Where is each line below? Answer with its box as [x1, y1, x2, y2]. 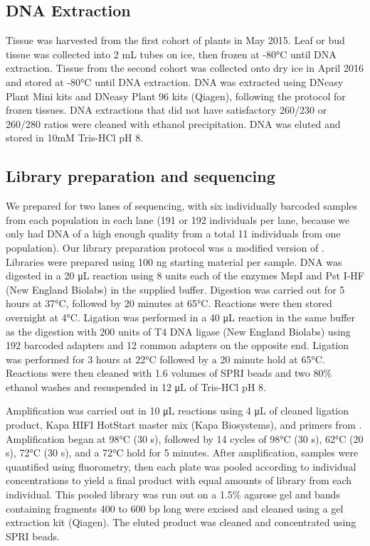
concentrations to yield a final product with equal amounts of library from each [6, 473, 352, 488]
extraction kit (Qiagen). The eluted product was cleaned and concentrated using [6, 515, 356, 530]
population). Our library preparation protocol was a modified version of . [6, 240, 324, 255]
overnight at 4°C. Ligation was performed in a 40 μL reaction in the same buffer [6, 309, 356, 324]
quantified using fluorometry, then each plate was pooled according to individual [6, 459, 356, 473]
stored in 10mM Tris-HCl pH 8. [6, 130, 144, 145]
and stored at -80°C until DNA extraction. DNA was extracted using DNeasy [6, 74, 344, 89]
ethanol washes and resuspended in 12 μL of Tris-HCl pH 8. [6, 379, 266, 394]
